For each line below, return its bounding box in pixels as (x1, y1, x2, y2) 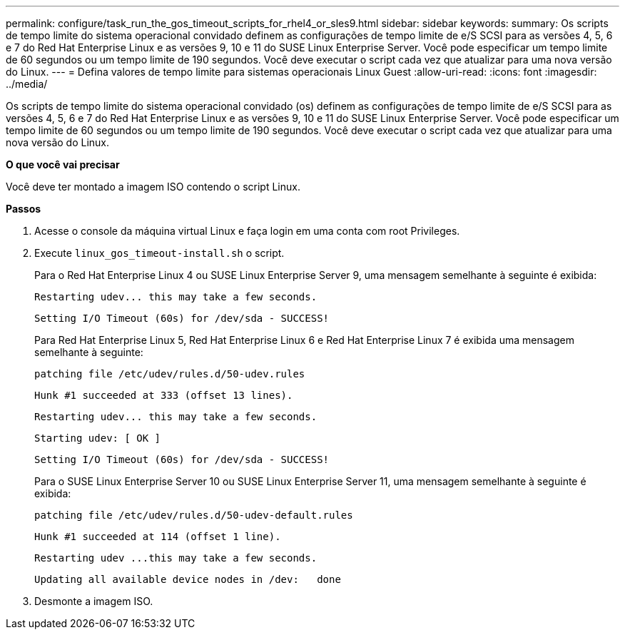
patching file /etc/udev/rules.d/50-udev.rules (34, 368, 305, 380)
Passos (6, 203, 41, 215)
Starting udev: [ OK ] (34, 432, 161, 444)
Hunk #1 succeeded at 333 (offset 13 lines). (34, 390, 293, 401)
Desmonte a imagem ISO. (34, 595, 153, 607)
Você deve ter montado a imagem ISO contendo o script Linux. (6, 181, 300, 193)
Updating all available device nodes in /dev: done (34, 574, 341, 585)
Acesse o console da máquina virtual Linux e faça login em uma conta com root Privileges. (34, 225, 460, 237)
